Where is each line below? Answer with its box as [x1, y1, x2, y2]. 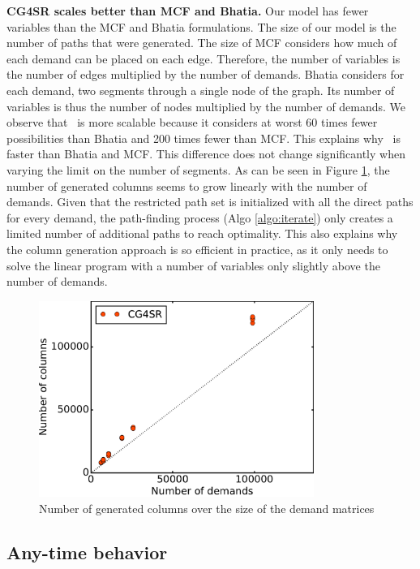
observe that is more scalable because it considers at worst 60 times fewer [6, 114, 378, 131]
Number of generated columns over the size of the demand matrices [39, 500, 375, 517]
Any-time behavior [6, 540, 168, 565]
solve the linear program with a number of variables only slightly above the [6, 256, 380, 274]
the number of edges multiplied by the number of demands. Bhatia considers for [6, 66, 405, 83]
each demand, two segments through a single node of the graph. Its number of [6, 81, 395, 98]
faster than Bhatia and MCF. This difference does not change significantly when [6, 145, 405, 162]
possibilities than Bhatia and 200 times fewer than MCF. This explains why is [6, 129, 401, 146]
